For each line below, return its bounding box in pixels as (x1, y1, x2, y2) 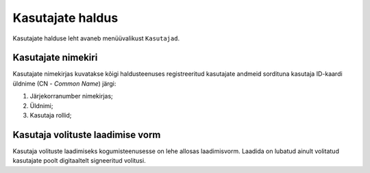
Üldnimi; (29, 101, 53, 109)
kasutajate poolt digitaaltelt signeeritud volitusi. (12, 157, 147, 165)
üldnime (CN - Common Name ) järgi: (12, 79, 116, 88)
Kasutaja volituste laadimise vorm (12, 129, 161, 140)
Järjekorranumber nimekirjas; (29, 92, 113, 101)
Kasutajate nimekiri (12, 52, 98, 64)
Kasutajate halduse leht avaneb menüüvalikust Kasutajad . (12, 34, 180, 42)
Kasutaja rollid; (29, 111, 72, 120)
